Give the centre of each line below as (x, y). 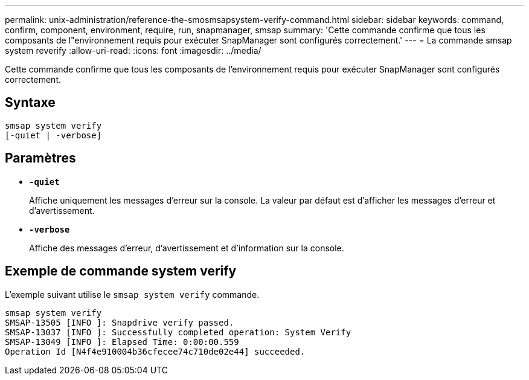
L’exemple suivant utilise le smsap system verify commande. (132, 294)
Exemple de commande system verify (121, 271)
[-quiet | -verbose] (53, 135)
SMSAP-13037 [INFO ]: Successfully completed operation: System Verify (178, 332)
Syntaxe (30, 103)
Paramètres (40, 158)
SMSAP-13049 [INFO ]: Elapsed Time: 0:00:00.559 (122, 342)
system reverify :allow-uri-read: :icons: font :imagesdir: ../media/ (133, 50)
